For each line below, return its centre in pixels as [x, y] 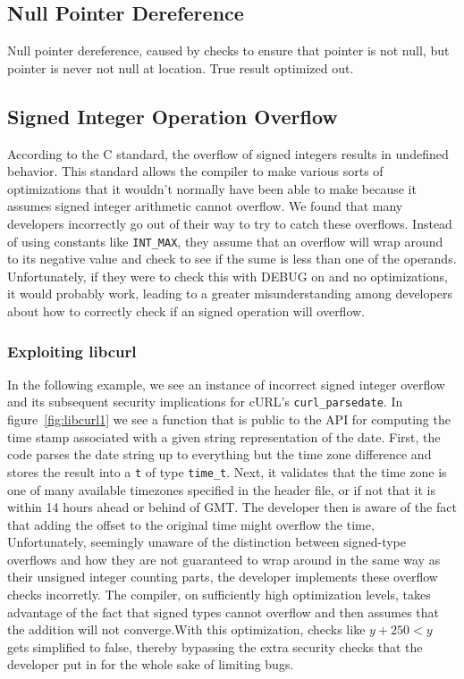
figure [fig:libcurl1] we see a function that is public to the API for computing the [229, 419]
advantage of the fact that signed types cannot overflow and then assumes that [224, 612]
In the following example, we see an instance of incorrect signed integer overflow [226, 384]
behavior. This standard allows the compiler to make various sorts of [195, 171]
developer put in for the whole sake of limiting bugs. [151, 664]
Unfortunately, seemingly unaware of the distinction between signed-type [207, 542]
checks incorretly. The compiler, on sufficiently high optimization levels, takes [219, 595]
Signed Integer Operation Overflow [173, 116]
